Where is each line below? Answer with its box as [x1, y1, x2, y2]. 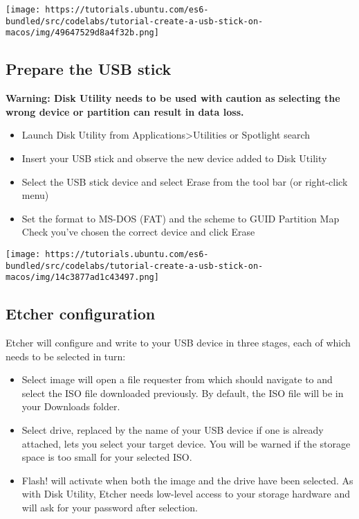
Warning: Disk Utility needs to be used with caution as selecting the [6, 91, 340, 105]
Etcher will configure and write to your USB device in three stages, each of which [6, 335, 351, 350]
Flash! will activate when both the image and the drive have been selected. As [21, 473, 353, 487]
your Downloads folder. [21, 399, 120, 414]
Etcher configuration [6, 303, 156, 324]
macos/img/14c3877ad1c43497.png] [6, 272, 159, 283]
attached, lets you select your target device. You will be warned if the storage [21, 436, 351, 450]
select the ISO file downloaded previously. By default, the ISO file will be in [21, 385, 344, 400]
